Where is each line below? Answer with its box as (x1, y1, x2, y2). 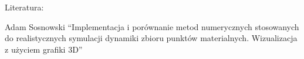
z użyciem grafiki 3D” (5, 43, 83, 55)
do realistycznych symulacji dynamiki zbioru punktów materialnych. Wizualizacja (5, 32, 298, 44)
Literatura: (5, 1, 44, 13)
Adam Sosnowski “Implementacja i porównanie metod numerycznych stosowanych (5, 20, 299, 32)
